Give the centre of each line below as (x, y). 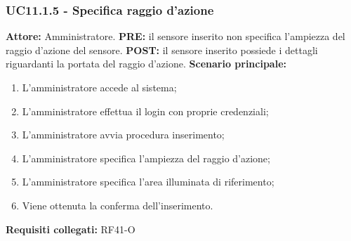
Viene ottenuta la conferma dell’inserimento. (118, 205)
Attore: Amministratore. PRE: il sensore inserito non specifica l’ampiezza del (175, 36)
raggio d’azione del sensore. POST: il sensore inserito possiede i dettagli (162, 50)
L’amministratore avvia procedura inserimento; (123, 135)
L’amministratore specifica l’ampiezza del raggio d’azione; (146, 158)
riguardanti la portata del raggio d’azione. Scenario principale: (146, 64)
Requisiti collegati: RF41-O (71, 229)
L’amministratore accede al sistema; (99, 87)
